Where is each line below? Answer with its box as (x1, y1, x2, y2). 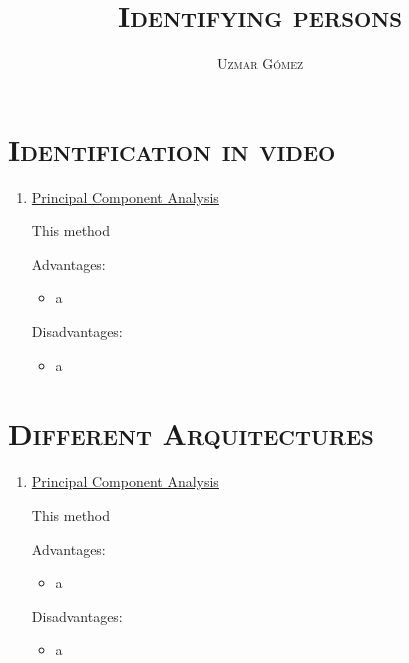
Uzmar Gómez (216, 53, 304, 74)
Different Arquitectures (8, 413, 374, 454)
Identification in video (8, 128, 336, 169)
